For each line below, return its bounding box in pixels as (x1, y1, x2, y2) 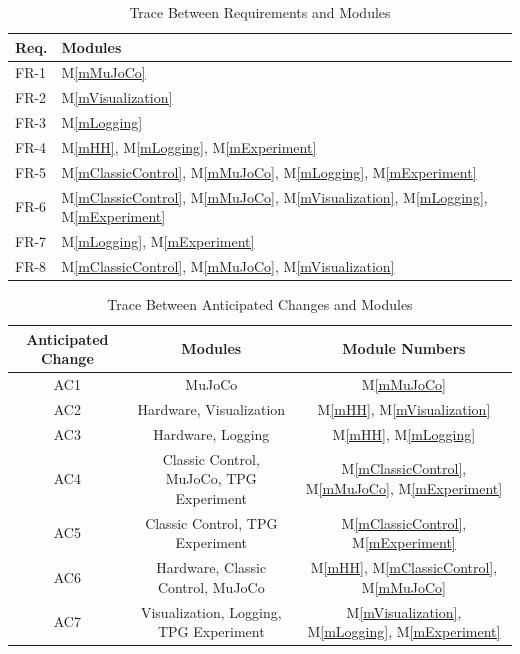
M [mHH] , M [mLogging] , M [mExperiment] (61, 136, 317, 157)
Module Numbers (342, 338, 466, 359)
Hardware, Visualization (137, 398, 286, 419)
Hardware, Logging (153, 423, 270, 444)
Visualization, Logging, (140, 601, 282, 622)
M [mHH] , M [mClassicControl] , (310, 557, 498, 578)
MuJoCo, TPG (165, 468, 257, 489)
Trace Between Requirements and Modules (129, 2, 391, 22)
